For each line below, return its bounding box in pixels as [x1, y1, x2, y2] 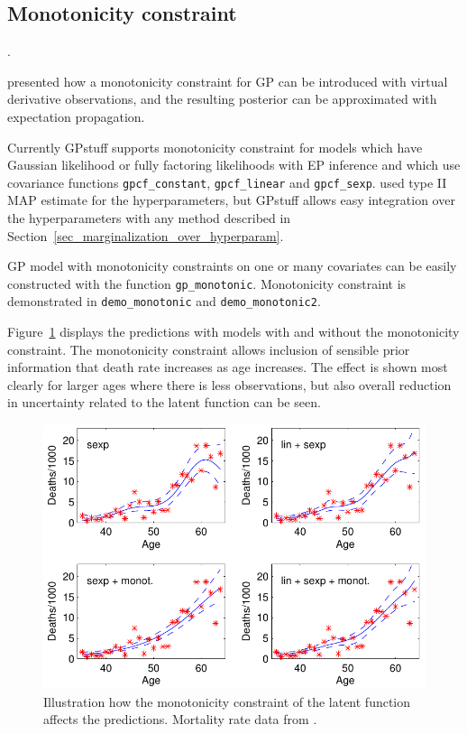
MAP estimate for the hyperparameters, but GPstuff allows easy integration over [7, 190, 455, 209]
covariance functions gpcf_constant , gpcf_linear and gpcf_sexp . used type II [7, 172, 447, 191]
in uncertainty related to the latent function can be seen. [7, 393, 321, 412]
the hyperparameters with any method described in [7, 209, 291, 228]
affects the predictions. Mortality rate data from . [43, 710, 317, 729]
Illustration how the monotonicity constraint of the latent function [43, 692, 411, 711]
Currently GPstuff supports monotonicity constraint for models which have [7, 137, 423, 156]
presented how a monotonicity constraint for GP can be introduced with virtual [7, 71, 448, 90]
